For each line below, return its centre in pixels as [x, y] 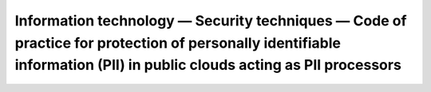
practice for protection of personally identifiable [178, 43]
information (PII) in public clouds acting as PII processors [208, 65]
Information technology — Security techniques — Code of [211, 21]
